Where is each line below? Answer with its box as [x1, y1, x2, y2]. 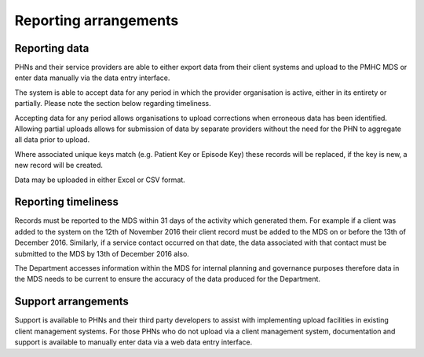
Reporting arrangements [14, 12, 179, 29]
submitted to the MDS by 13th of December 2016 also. [14, 249, 190, 258]
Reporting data [14, 42, 90, 55]
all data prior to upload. [14, 135, 90, 144]
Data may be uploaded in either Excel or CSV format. [14, 175, 186, 184]
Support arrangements [14, 295, 130, 308]
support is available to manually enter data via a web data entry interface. [14, 337, 253, 347]
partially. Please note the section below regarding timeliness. [14, 99, 211, 108]
